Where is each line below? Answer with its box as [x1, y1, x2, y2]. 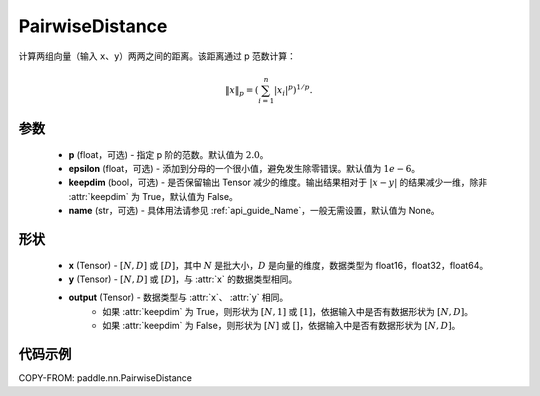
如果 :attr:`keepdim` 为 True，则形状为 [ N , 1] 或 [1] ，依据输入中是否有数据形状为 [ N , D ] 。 [102, 305, 474, 317]
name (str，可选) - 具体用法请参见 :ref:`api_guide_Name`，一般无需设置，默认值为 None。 [68, 205, 440, 217]
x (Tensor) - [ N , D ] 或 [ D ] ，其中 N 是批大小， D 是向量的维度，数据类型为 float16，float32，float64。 [68, 259, 489, 271]
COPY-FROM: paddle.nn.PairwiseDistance [18, 372, 192, 384]
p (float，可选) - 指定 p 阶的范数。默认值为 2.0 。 [68, 148, 269, 160]
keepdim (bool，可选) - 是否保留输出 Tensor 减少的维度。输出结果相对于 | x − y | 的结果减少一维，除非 [68, 176, 488, 189]
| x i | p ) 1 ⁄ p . [273, 83, 313, 98]
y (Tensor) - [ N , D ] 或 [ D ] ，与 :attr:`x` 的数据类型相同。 [68, 273, 298, 285]
